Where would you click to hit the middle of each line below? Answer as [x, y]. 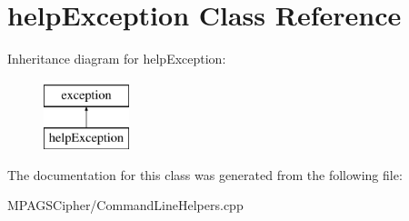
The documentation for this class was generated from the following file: [205, 174]
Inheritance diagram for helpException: [117, 59]
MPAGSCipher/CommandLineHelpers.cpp [125, 205]
